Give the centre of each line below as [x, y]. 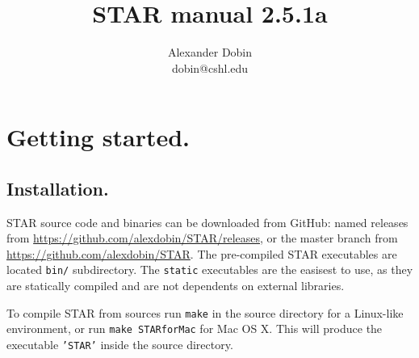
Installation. [58, 188]
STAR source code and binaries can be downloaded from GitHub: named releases [207, 222]
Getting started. [98, 137]
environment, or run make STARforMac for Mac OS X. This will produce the [195, 329]
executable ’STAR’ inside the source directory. [120, 345]
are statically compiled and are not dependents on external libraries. [176, 286]
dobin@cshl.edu [210, 67]
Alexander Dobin [210, 52]
